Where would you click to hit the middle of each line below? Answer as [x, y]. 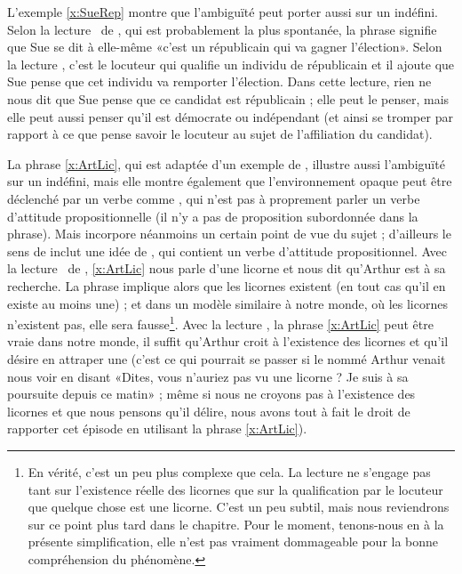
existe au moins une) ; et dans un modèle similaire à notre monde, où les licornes [227, 303]
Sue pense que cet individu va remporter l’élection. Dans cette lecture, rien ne [219, 81]
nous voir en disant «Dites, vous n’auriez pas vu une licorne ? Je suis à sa [208, 376]
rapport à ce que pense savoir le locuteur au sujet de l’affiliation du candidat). [220, 134]
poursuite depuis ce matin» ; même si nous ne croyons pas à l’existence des [211, 394]
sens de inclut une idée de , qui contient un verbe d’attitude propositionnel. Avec [227, 251]
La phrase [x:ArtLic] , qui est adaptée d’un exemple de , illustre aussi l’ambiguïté [226, 163]
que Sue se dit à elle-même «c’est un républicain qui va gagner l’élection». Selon [225, 47]
